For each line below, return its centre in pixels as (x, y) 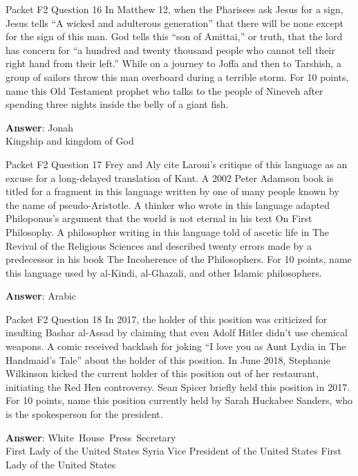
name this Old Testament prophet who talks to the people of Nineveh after (164, 90)
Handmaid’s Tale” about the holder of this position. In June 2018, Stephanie (168, 359)
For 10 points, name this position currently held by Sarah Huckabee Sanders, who (179, 400)
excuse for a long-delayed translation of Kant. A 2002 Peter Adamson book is (170, 177)
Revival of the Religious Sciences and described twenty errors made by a (159, 245)
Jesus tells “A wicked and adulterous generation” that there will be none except (175, 22)
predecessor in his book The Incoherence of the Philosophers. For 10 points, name (179, 259)
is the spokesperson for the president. (84, 414)
